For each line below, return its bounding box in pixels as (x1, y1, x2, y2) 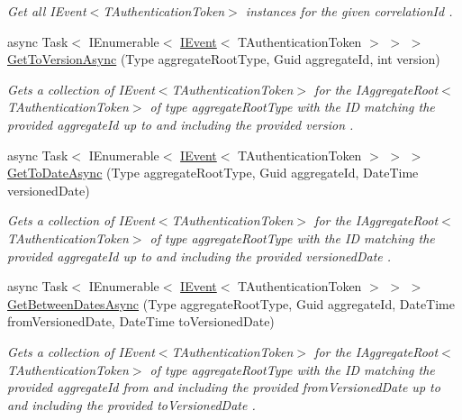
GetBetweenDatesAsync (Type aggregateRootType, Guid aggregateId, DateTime (7, 294, 455, 313)
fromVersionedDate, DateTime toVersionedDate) (7, 312, 275, 331)
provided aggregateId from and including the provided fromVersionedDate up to (7, 378, 440, 397)
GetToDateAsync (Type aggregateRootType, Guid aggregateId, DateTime (7, 163, 419, 182)
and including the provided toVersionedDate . (7, 395, 256, 414)
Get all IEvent (7, 2, 86, 20)
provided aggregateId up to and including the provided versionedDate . (7, 246, 392, 265)
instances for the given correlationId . (245, 2, 453, 20)
